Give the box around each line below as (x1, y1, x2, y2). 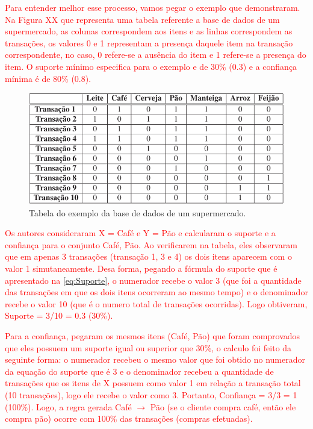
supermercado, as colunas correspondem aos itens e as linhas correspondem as (5, 25, 293, 37)
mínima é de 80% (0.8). (5, 72, 91, 84)
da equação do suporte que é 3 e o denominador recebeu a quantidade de (5, 365, 274, 377)
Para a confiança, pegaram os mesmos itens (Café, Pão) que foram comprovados (5, 330, 300, 342)
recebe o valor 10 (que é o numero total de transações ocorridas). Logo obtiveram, (5, 297, 308, 310)
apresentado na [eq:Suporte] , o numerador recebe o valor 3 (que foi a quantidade (5, 274, 302, 286)
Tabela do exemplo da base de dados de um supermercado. (29, 206, 246, 219)
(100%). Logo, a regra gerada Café (5, 400, 132, 413)
